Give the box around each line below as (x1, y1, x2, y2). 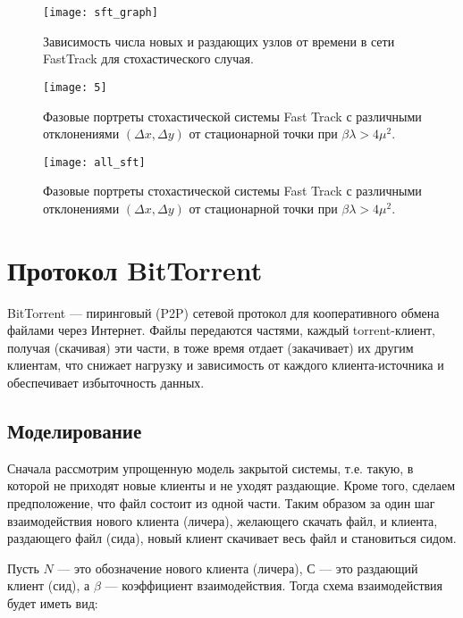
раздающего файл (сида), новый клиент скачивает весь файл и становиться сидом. (7, 529, 457, 547)
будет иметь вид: (7, 593, 98, 612)
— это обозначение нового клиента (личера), (57, 558, 303, 577)
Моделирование (7, 417, 142, 445)
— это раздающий (319, 558, 418, 577)
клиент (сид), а (7, 576, 90, 595)
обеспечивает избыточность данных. (7, 373, 205, 392)
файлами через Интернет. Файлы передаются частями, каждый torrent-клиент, (7, 321, 435, 339)
